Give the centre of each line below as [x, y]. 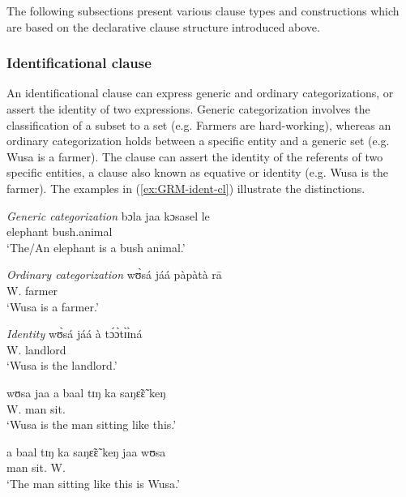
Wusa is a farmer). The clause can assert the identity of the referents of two [195, 156]
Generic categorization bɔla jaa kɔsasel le [108, 215]
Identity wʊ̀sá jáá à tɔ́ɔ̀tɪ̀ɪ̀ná [75, 334]
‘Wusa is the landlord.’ [62, 365]
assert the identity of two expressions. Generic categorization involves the [188, 109]
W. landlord [36, 349]
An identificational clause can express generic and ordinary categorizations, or [200, 93]
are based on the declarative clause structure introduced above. [163, 26]
